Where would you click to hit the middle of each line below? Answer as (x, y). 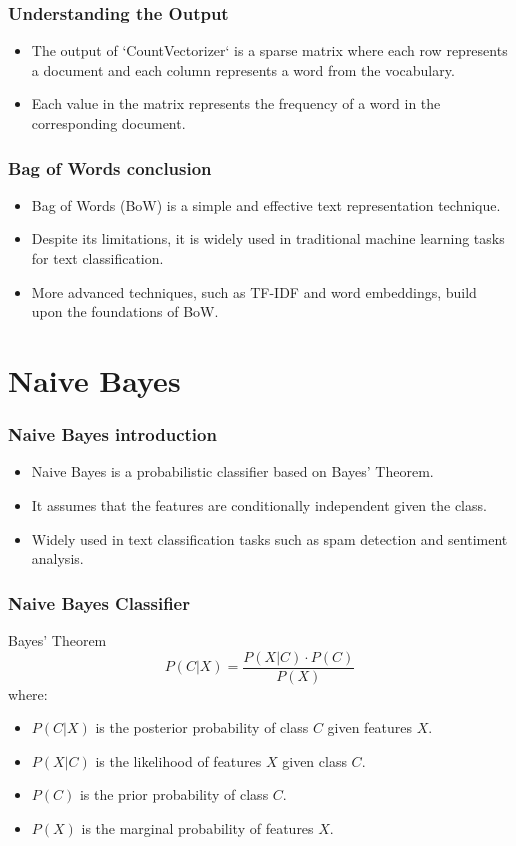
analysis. (57, 558)
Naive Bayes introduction (112, 434)
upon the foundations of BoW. (125, 311)
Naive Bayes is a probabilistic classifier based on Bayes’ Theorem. (232, 471)
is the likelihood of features (178, 760)
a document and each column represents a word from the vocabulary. (243, 69)
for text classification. (97, 258)
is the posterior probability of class (202, 727)
